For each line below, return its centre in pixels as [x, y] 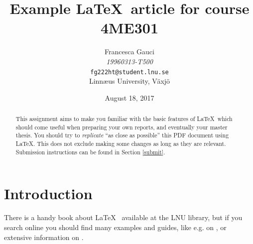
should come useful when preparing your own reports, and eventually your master [122, 127]
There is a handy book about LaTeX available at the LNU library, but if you [123, 217]
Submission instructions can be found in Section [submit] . [90, 152]
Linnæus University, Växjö [129, 81]
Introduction [48, 193]
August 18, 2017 [129, 97]
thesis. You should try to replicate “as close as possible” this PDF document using [122, 135]
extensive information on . [44, 237]
